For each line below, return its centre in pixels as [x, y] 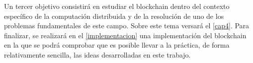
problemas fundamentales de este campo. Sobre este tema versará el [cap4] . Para [127, 26]
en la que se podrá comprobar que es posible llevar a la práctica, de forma [117, 45]
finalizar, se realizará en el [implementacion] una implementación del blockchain [125, 35]
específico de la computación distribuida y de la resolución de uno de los [114, 16]
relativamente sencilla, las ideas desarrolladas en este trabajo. [97, 54]
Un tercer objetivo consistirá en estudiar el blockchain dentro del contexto [117, 6]
